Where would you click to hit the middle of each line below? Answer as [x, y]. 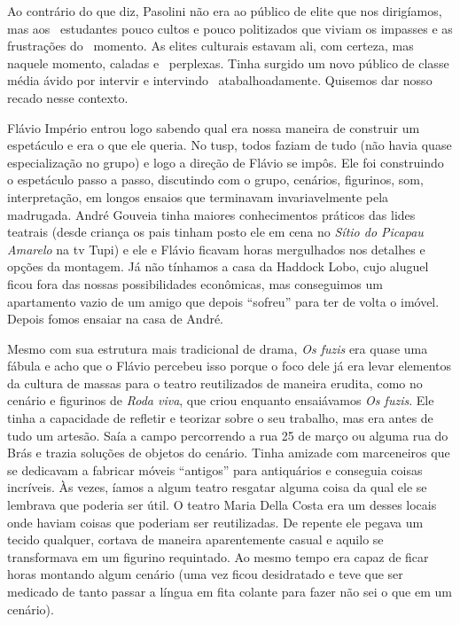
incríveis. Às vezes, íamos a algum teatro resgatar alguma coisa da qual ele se [217, 487]
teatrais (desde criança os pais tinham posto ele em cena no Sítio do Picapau [215, 232]
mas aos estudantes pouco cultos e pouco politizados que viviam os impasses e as [230, 28]
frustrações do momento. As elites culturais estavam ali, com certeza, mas [211, 46]
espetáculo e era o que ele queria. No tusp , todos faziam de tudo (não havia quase [230, 145]
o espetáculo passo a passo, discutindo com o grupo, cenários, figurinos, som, [215, 180]
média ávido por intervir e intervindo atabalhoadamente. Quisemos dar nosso [220, 80]
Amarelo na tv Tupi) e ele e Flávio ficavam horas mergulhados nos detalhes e [216, 249]
